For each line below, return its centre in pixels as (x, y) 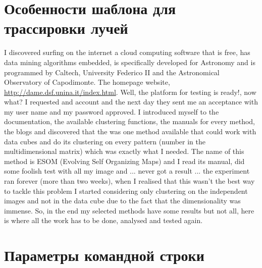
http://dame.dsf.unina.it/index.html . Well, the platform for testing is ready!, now (130, 92)
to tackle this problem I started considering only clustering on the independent (126, 191)
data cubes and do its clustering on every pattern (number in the (105, 141)
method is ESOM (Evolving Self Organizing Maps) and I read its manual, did (124, 161)
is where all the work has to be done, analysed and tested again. (103, 220)
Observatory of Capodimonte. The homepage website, (87, 82)
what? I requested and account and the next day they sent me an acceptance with (131, 102)
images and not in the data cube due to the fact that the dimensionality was (122, 201)
